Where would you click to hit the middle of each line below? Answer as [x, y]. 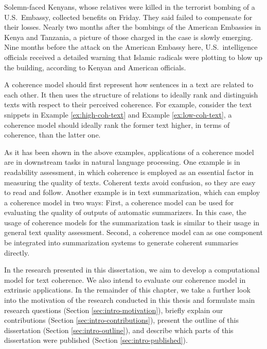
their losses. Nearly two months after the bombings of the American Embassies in [133, 27]
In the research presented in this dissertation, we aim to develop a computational [132, 270]
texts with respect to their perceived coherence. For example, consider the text [128, 104]
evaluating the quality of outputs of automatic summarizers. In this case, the [125, 212]
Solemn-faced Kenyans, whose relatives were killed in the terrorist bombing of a [130, 7]
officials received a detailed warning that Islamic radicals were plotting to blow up [133, 57]
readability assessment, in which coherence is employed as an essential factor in [129, 172]
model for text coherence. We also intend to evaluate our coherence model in [125, 279]
